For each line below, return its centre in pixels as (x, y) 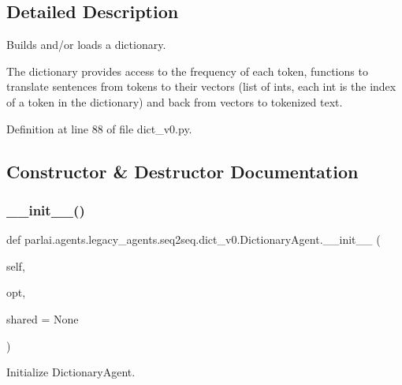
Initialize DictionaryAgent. (71, 372)
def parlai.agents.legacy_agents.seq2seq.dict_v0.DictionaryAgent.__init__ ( (194, 239)
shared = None (43, 318)
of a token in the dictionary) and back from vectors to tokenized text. (175, 101)
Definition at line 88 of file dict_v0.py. (99, 128)
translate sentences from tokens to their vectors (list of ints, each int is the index (201, 86)
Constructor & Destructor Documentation (182, 171)
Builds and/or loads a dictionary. (86, 45)
